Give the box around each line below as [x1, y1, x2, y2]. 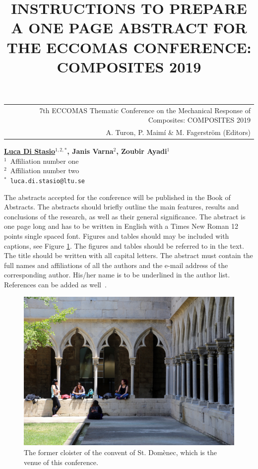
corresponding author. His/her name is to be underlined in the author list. [4, 269, 230, 280]
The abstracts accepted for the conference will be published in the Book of [4, 192, 231, 202]
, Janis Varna [67, 146, 114, 156]
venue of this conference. [24, 457, 98, 467]
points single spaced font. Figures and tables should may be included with [4, 231, 229, 241]
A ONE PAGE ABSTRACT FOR [11, 17, 247, 38]
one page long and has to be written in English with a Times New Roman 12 [4, 221, 238, 231]
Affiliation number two [10, 165, 79, 176]
